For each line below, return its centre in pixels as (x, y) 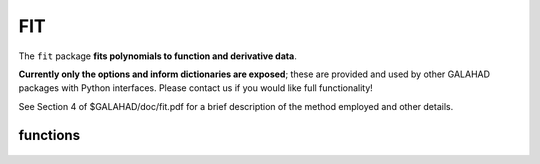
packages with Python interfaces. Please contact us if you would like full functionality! (196, 88)
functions (49, 135)
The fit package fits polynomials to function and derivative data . (157, 56)
